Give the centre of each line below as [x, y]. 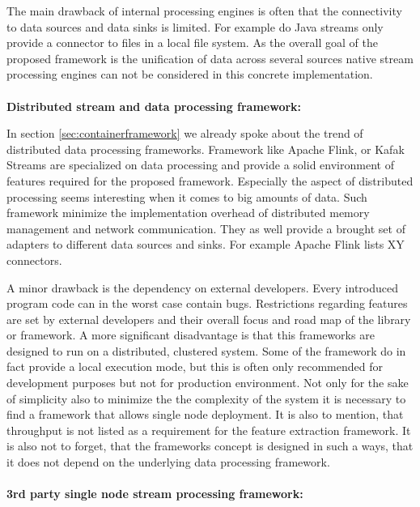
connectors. [34, 260]
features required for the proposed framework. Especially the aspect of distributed [210, 180]
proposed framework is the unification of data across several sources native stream [210, 58]
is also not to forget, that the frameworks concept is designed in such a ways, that [210, 446]
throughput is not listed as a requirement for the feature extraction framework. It [209, 430]
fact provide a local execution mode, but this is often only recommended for [195, 366]
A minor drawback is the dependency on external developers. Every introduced [202, 287]
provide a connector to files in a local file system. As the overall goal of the [192, 43]
